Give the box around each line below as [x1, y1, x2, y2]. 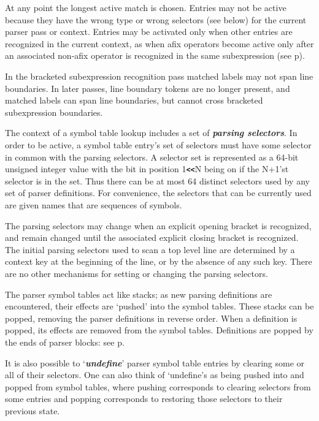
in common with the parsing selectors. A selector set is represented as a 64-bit [5, 150, 299, 163]
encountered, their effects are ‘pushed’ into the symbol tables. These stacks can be [5, 300, 314, 313]
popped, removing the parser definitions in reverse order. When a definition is [5, 311, 298, 324]
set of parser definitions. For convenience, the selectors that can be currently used [5, 186, 312, 199]
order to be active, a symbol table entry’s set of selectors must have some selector [5, 138, 312, 151]
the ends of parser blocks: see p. [5, 335, 125, 348]
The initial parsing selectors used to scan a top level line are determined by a [5, 243, 295, 256]
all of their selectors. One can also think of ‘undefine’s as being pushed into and [5, 368, 304, 381]
